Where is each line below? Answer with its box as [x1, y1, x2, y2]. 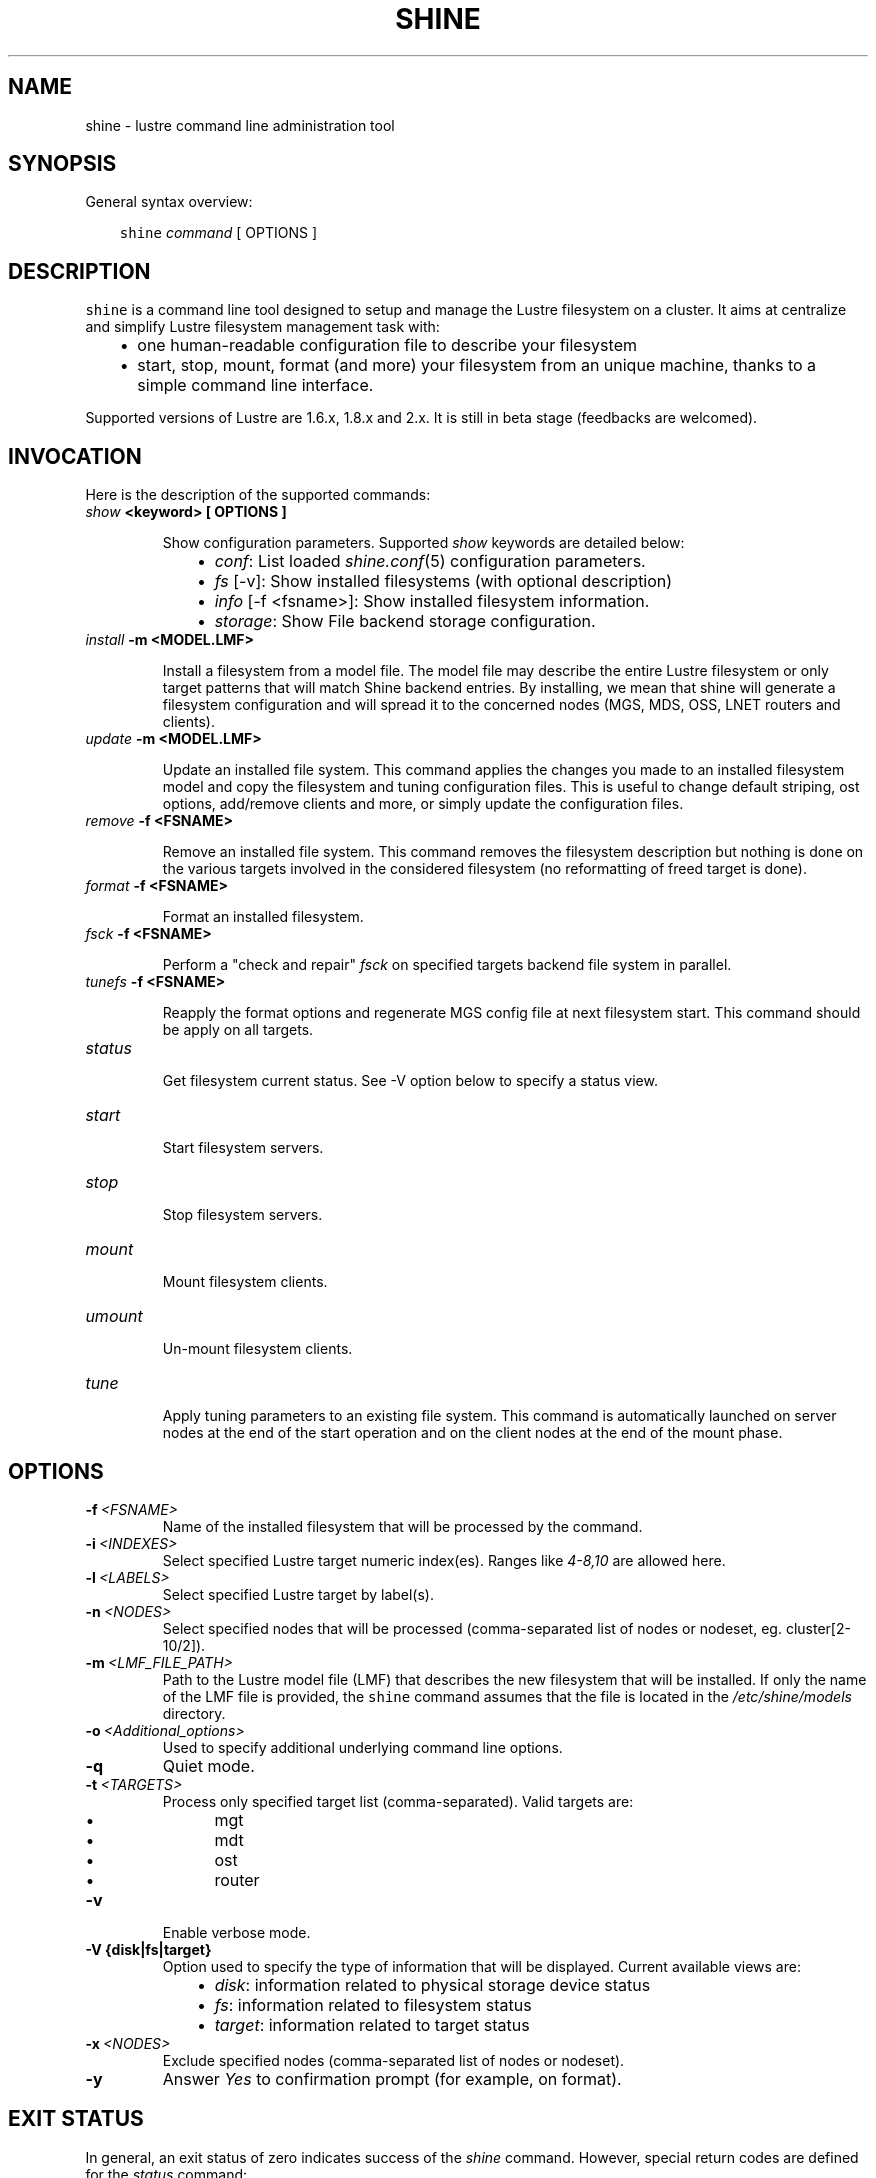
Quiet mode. [162, 1755, 255, 1776]
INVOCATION [8, 443, 142, 469]
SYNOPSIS [8, 151, 117, 177]
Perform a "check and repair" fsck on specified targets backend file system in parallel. [162, 956, 732, 974]
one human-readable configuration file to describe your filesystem [137, 335, 637, 356]
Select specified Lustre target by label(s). [162, 1585, 434, 1603]
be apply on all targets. [162, 1021, 314, 1039]
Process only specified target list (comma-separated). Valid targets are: [162, 1792, 634, 1810]
